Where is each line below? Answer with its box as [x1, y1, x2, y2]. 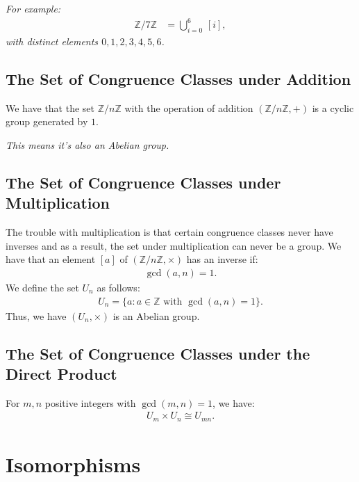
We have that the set [6, 100, 95, 115]
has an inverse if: [186, 252, 258, 266]
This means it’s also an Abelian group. [6, 137, 169, 152]
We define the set [6, 280, 79, 294]
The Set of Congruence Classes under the [6, 342, 310, 364]
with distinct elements [6, 33, 99, 48]
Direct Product [6, 362, 117, 384]
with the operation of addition [124, 100, 253, 115]
